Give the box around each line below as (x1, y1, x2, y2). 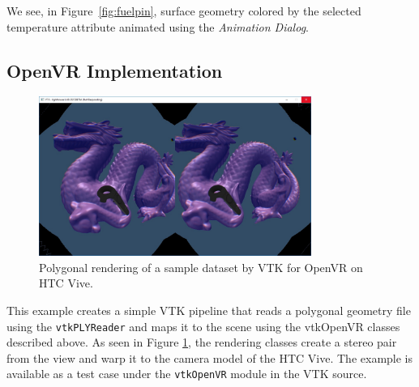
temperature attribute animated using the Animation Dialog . (6, 18, 309, 35)
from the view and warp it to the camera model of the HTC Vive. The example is (6, 349, 413, 366)
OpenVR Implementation (6, 57, 223, 83)
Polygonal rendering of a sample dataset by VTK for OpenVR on (39, 258, 363, 275)
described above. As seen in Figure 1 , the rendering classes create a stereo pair (6, 334, 397, 351)
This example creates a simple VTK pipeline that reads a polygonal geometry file (6, 302, 411, 319)
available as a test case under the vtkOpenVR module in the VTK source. (6, 365, 367, 382)
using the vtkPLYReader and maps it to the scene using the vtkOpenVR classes (6, 317, 400, 334)
